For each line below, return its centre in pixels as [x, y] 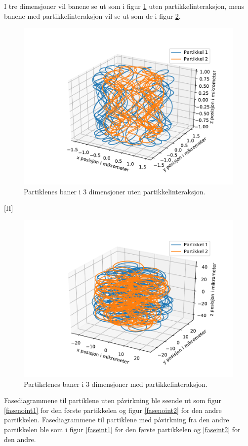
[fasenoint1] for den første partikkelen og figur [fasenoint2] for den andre [113, 410]
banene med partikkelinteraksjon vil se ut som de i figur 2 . [92, 16]
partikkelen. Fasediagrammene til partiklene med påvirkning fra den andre [117, 420]
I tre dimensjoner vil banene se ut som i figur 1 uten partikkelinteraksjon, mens [124, 6]
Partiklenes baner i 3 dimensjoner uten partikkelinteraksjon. [115, 191]
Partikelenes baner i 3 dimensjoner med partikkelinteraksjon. [116, 384]
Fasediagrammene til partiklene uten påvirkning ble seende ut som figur [113, 400]
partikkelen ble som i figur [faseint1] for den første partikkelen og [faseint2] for [122, 429]
